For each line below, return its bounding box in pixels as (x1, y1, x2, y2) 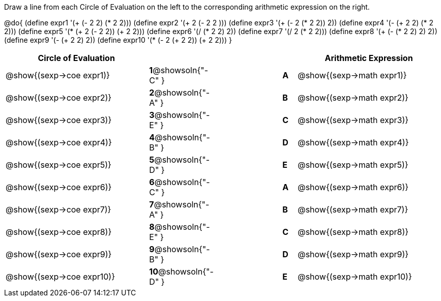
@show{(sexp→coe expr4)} (6, 137, 112, 147)
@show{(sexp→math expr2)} (298, 93, 408, 103)
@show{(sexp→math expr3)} (298, 115, 409, 125)
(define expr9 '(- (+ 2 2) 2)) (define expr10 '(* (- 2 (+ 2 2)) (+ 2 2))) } (4, 36, 232, 44)
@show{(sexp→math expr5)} (298, 160, 408, 170)
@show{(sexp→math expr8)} (298, 227, 409, 237)
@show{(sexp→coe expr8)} (6, 227, 112, 237)
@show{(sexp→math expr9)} (298, 249, 409, 259)
